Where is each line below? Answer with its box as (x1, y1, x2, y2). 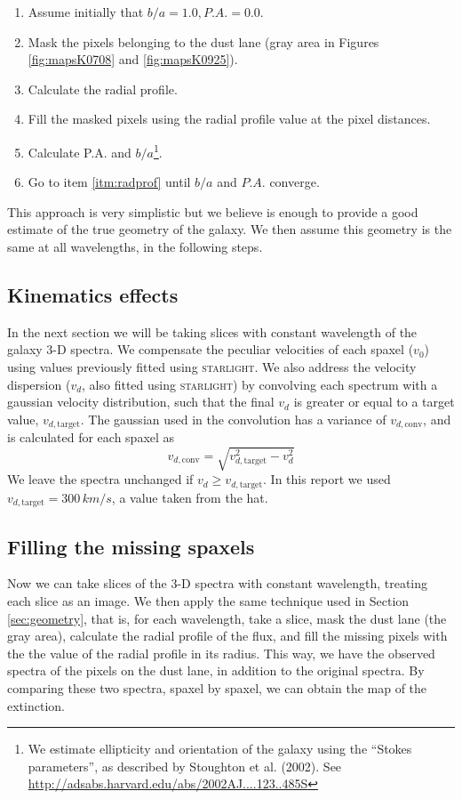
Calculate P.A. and (28, 142, 131, 161)
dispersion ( (7, 375, 71, 393)
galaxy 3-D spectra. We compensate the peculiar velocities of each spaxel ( (7, 340, 414, 359)
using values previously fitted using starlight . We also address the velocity (7, 357, 417, 375)
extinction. (7, 696, 65, 714)
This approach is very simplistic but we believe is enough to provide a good (7, 202, 418, 221)
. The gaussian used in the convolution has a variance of (80, 409, 386, 428)
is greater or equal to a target (293, 392, 455, 411)
